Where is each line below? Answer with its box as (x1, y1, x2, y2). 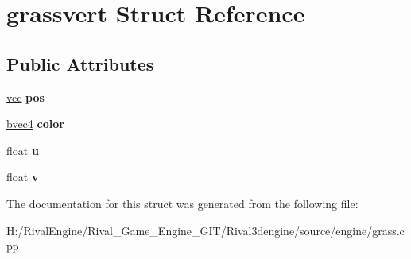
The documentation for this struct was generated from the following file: (6, 195, 359, 211)
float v (6, 168, 39, 185)
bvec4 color (6, 115, 64, 132)
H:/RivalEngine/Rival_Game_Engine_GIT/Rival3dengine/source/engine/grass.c (6, 222, 405, 238)
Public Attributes (6, 51, 154, 75)
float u (6, 141, 39, 158)
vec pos (6, 88, 45, 105)
